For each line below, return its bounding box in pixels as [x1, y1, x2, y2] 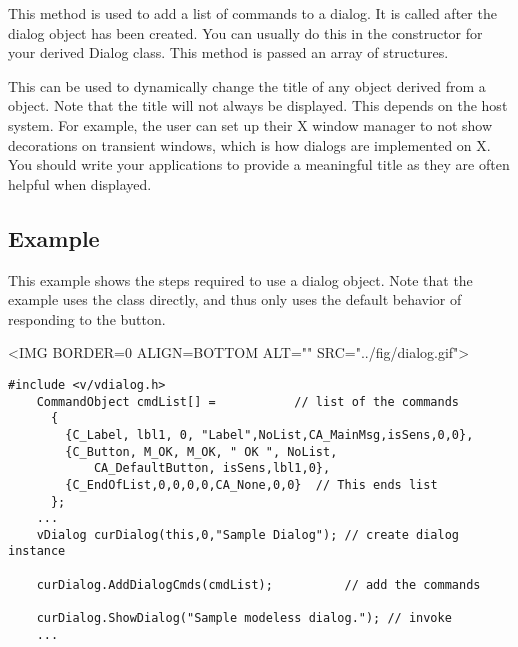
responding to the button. [8, 308, 166, 329]
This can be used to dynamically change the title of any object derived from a [8, 75, 486, 96]
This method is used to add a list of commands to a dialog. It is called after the [8, 3, 497, 23]
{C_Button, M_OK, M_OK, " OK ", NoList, [65, 444, 338, 459]
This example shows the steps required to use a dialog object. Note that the [8, 269, 473, 290]
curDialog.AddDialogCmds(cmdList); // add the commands [36, 577, 481, 592]
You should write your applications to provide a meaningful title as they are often [8, 154, 510, 175]
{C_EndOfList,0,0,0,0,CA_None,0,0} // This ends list [65, 477, 438, 492]
